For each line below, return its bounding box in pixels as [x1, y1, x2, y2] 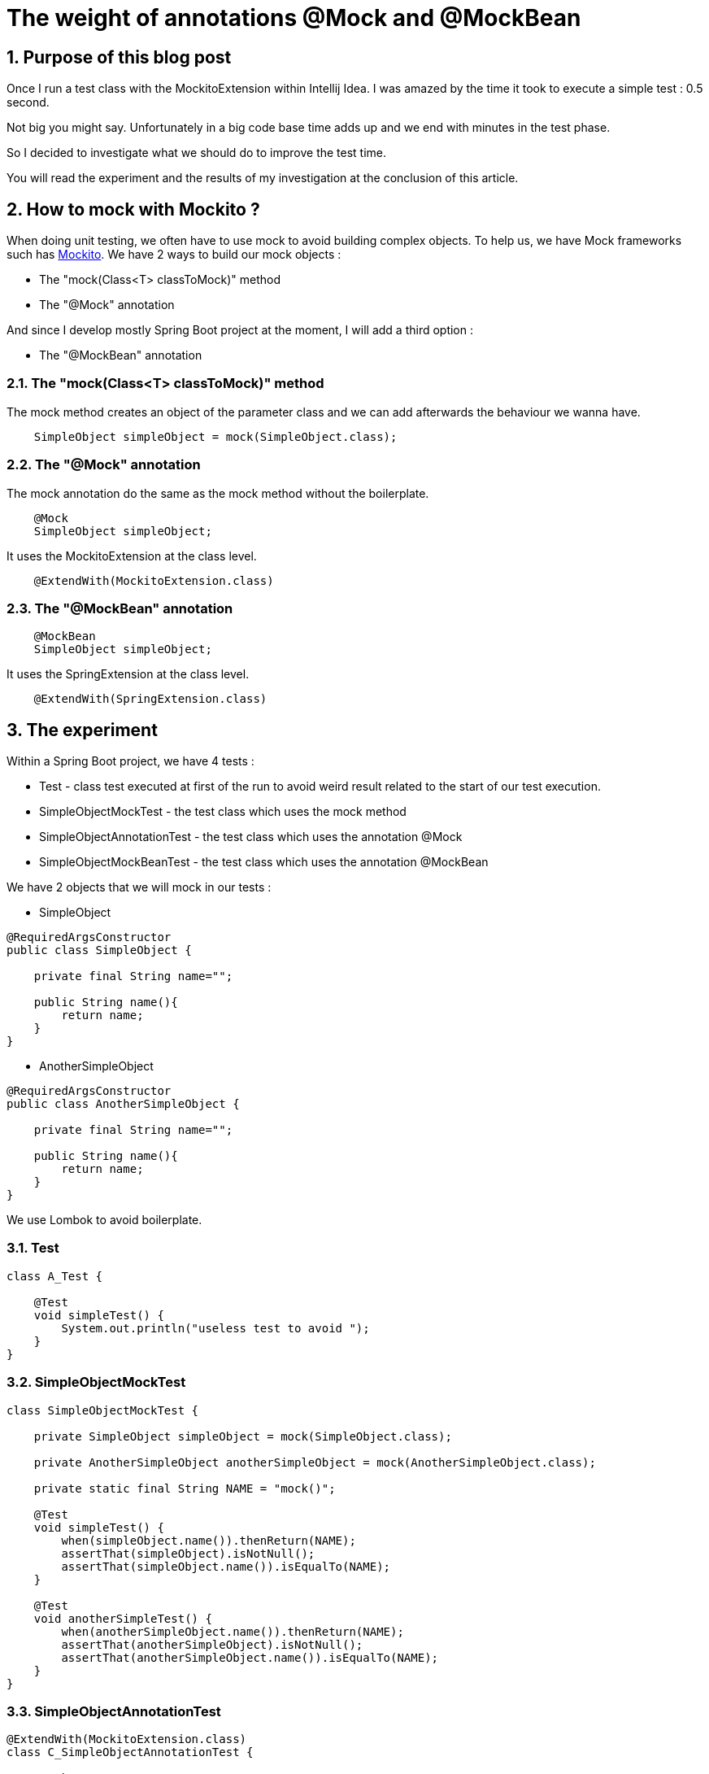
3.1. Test [7, 1240, 59, 1257]
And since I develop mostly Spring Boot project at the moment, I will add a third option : [7, 323, 473, 338]
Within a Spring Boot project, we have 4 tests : [7, 754, 254, 769]
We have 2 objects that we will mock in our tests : [7, 880, 272, 895]
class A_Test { [7, 1269, 103, 1283]
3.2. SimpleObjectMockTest [7, 1374, 186, 1391]
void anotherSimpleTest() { [33, 1611, 212, 1625]
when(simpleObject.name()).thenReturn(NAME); [61, 1533, 356, 1547]
